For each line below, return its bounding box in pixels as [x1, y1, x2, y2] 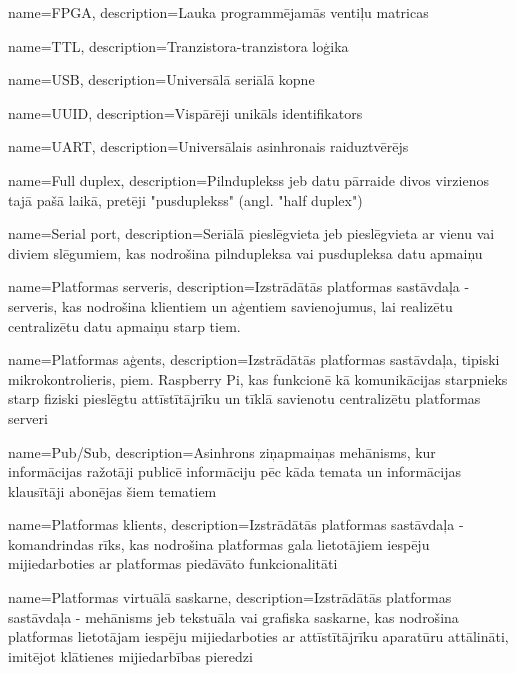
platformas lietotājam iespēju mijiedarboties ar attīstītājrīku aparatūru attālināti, [8, 626, 509, 647]
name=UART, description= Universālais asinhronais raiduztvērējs [8, 136, 409, 157]
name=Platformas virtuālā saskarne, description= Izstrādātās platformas [8, 587, 452, 608]
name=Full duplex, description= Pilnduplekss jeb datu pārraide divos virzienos [8, 169, 489, 190]
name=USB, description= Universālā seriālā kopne [8, 69, 315, 90]
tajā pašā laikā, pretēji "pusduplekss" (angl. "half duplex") [8, 189, 363, 210]
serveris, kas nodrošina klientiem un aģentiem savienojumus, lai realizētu [8, 295, 453, 316]
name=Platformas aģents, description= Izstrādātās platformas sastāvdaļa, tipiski [8, 349, 500, 370]
